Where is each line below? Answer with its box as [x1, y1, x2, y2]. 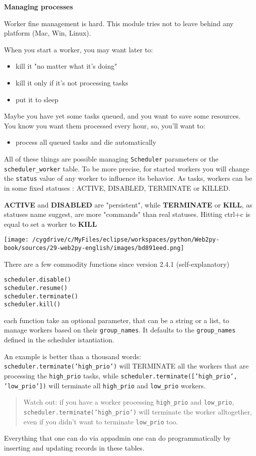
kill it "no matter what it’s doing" [15, 61, 117, 71]
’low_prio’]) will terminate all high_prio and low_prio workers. [4, 380, 206, 390]
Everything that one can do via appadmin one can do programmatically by [4, 433, 231, 443]
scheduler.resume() [4, 284, 68, 291]
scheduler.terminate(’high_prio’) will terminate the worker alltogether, [23, 406, 252, 416]
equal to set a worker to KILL [4, 218, 97, 229]
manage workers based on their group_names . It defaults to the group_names [4, 325, 236, 335]
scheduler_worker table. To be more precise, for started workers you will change [4, 163, 250, 173]
